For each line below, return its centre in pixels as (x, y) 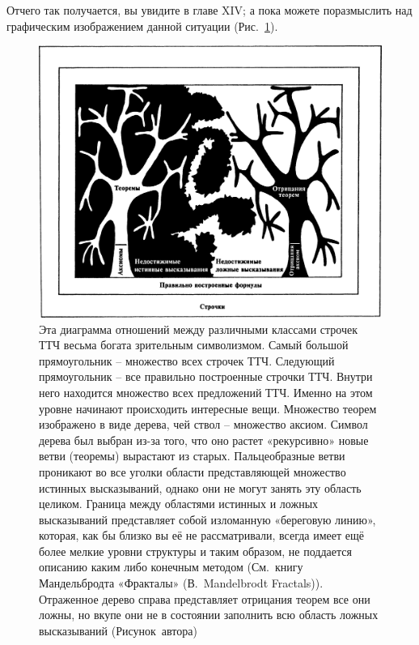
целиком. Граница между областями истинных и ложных (179, 504)
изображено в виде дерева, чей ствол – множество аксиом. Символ (203, 424)
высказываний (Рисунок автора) (118, 630)
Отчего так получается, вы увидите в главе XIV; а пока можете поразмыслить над (209, 10)
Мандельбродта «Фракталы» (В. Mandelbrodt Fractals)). (181, 583)
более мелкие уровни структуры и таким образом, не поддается (195, 551)
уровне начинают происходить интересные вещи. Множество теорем (208, 408)
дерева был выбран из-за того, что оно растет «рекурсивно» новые (204, 440)
